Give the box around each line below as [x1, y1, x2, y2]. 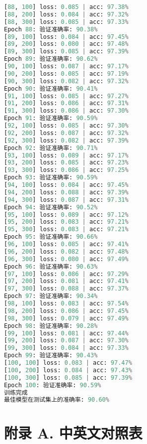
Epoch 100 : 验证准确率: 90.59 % [4, 381, 101, 389]
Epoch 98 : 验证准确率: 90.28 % [4, 322, 98, 329]
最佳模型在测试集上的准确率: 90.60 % [4, 396, 109, 404]
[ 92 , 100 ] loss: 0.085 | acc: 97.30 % [4, 122, 129, 129]
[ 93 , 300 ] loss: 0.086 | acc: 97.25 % [4, 166, 129, 174]
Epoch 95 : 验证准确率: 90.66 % [4, 233, 98, 241]
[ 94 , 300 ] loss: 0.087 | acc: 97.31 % [4, 196, 129, 203]
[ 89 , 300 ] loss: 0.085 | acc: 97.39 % [4, 48, 129, 55]
